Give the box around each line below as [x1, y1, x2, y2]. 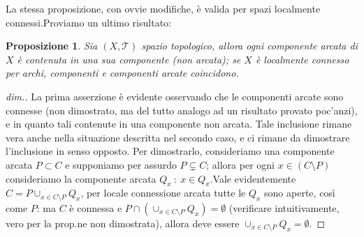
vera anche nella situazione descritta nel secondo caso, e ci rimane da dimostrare [6, 130, 350, 144]
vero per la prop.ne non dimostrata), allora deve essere [6, 215, 240, 230]
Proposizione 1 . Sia [6, 38, 98, 53]
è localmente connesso [255, 52, 349, 66]
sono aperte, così [264, 185, 335, 200]
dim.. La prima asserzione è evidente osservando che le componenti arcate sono [6, 89, 344, 103]
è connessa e [69, 200, 122, 215]
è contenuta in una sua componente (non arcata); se [17, 52, 241, 66]
